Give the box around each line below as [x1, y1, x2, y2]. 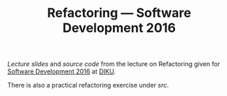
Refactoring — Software [47, 5, 192, 21]
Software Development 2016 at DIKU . [7, 67, 116, 76]
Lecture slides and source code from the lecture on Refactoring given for [7, 60, 221, 68]
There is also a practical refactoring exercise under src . [7, 81, 169, 90]
